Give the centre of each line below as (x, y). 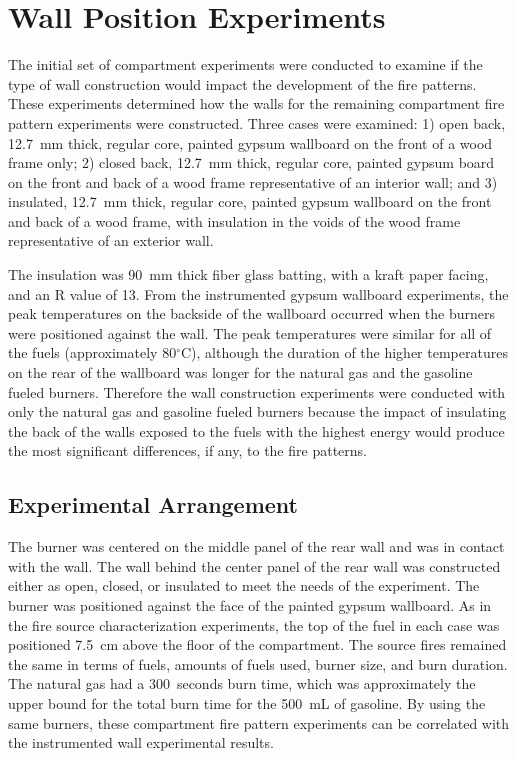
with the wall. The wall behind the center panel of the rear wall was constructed (254, 565)
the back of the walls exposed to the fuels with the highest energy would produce (256, 430)
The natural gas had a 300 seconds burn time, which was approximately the (242, 683)
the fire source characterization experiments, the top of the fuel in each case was (254, 624)
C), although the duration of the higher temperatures (344, 352)
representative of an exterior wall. (111, 240)
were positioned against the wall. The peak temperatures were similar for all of (250, 332)
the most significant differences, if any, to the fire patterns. (187, 450)
